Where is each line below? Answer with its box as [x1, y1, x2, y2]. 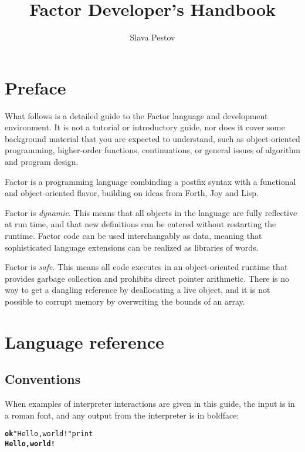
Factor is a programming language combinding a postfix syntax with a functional [5, 175, 296, 187]
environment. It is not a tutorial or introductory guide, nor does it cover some [5, 121, 285, 133]
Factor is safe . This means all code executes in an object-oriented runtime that [5, 261, 288, 273]
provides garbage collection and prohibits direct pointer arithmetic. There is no [5, 272, 290, 284]
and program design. [5, 156, 79, 168]
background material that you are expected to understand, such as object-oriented [5, 132, 300, 144]
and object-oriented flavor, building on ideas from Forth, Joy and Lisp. [5, 187, 259, 199]
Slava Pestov [130, 31, 175, 43]
